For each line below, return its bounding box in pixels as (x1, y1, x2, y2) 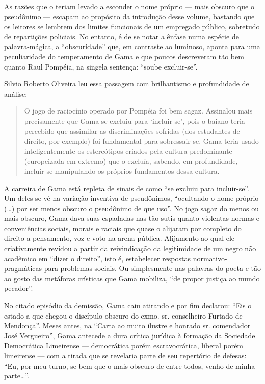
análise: (4, 88, 28, 99)
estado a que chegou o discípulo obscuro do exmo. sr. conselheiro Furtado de (4, 310, 243, 321)
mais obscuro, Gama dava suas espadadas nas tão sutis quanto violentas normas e (4, 213, 260, 223)
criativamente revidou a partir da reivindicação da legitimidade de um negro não (4, 243, 256, 254)
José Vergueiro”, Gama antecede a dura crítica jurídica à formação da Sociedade (4, 330, 255, 341)
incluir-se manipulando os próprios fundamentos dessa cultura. (24, 165, 220, 176)
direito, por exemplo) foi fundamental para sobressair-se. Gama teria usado (24, 135, 259, 146)
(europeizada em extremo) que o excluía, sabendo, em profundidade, (24, 155, 238, 166)
